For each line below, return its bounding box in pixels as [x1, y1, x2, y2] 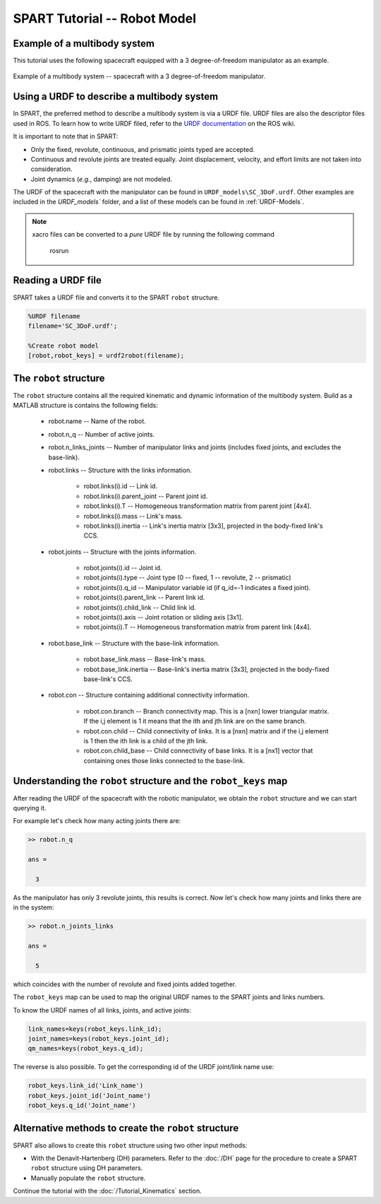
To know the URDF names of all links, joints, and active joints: [13, 1005, 192, 1014]
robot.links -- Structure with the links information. [48, 466, 192, 474]
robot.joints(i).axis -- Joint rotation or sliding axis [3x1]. [83, 613, 243, 622]
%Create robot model [28, 341, 99, 350]
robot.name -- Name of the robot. [48, 417, 146, 425]
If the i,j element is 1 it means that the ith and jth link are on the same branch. [83, 717, 307, 726]
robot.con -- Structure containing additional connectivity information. [48, 691, 250, 700]
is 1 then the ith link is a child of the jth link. [83, 736, 208, 745]
